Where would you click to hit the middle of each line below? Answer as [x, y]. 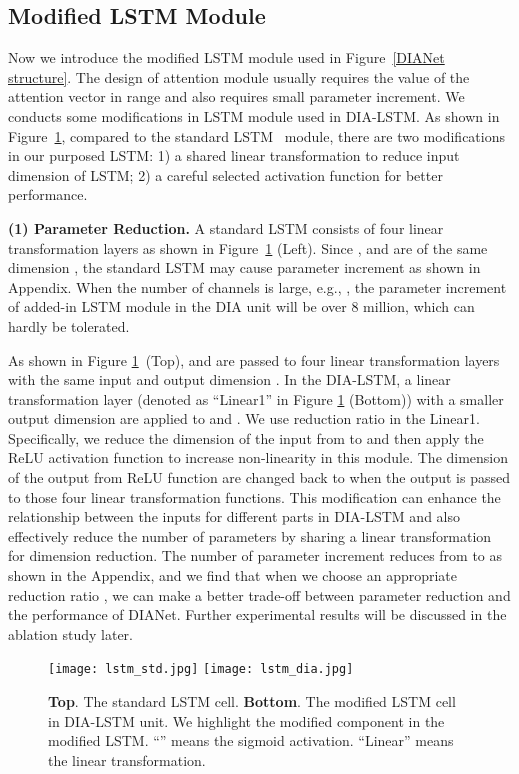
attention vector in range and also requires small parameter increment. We [236, 96]
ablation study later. [70, 633]
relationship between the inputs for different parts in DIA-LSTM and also [234, 516]
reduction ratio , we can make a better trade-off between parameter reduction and [259, 594]
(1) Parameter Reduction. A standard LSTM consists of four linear [226, 227]
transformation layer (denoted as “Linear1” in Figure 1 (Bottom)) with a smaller [256, 398]
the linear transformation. [127, 759]
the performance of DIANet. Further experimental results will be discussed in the [257, 614]
